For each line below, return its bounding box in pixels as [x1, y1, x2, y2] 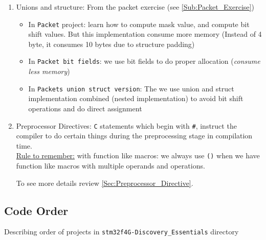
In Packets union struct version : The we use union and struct [28, 83, 234, 93]
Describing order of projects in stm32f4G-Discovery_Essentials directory [4, 226, 239, 237]
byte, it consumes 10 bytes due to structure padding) [28, 38, 195, 49]
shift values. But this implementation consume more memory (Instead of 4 [28, 29, 262, 39]
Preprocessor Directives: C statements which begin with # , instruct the [16, 120, 237, 131]
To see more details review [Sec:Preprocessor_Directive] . [16, 177, 193, 188]
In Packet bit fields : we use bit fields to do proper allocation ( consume [28, 56, 260, 66]
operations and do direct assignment [28, 103, 142, 113]
